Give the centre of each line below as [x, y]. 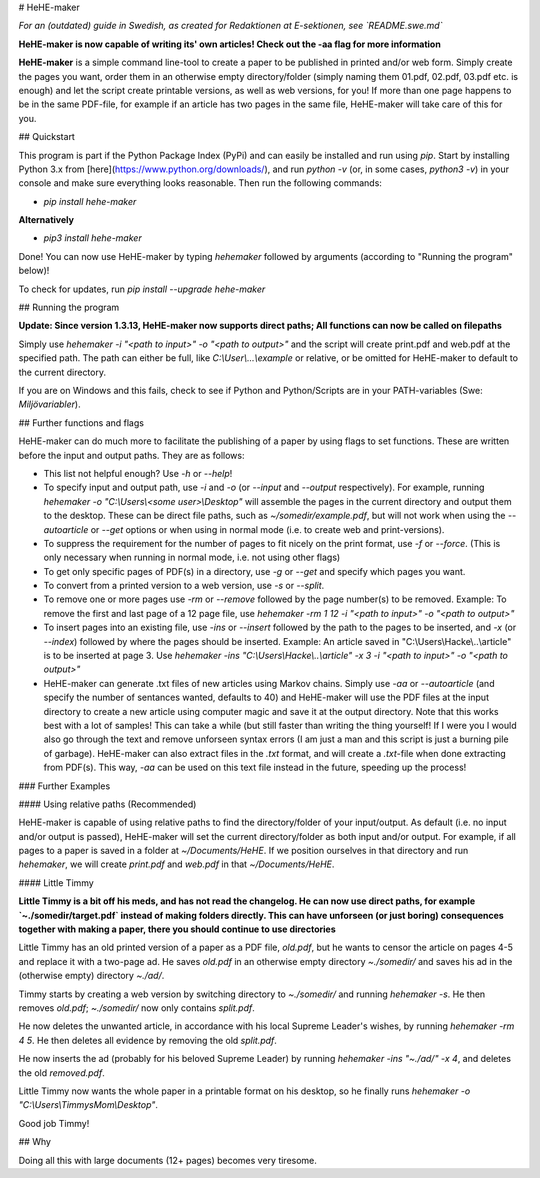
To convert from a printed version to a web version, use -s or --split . [184, 586]
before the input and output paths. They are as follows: [131, 455]
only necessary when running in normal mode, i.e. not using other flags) [192, 557]
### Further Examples [64, 786]
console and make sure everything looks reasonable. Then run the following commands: [200, 183]
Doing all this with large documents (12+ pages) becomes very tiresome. [167, 1160]
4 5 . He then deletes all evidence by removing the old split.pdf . [147, 1040]
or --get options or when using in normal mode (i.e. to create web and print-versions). [267, 529]
